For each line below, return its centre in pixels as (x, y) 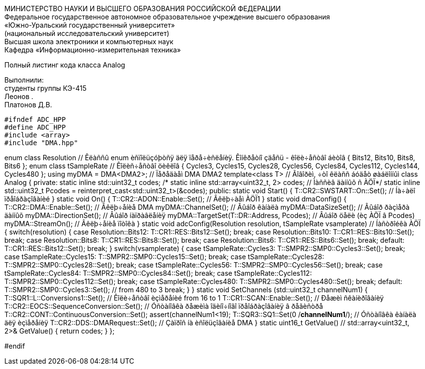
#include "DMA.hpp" (41, 143)
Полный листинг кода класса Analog (65, 65)
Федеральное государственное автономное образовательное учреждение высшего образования (167, 17)
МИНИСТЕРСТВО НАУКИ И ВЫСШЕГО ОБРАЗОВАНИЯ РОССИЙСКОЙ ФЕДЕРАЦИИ (143, 8)
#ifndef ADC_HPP (35, 119)
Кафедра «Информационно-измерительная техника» (93, 50)
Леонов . (19, 96)
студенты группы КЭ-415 (46, 88)
